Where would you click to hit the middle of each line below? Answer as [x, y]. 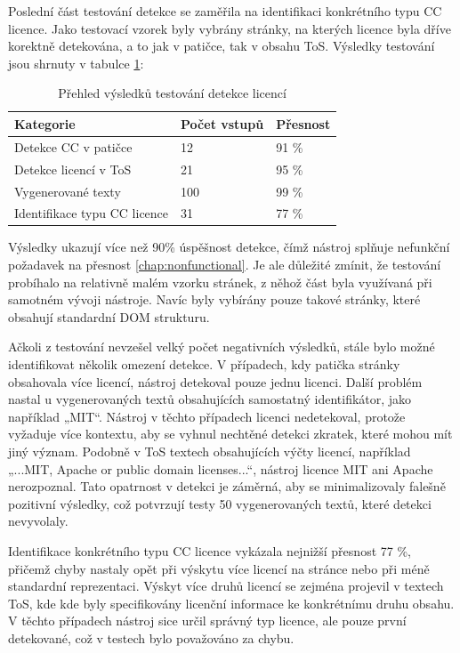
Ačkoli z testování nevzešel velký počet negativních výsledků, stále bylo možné [222, 347]
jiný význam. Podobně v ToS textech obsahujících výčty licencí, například [210, 451]
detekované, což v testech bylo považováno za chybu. [151, 637]
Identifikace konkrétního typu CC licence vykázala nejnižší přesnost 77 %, [210, 550]
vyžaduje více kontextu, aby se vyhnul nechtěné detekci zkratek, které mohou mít [230, 434]
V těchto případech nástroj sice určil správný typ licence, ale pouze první [207, 621]
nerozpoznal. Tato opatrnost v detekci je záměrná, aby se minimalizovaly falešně [227, 486]
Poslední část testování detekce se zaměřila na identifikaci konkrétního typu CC [225, 11]
